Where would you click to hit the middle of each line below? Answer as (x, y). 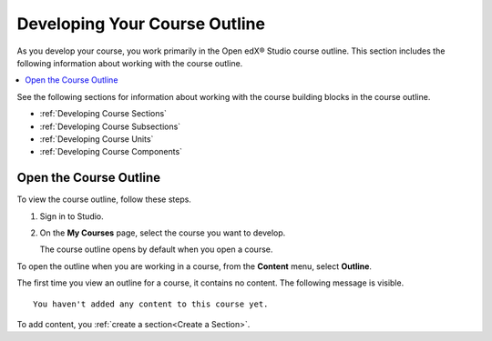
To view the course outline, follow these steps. (104, 199)
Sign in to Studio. (72, 216)
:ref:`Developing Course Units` (97, 139)
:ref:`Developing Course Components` (111, 152)
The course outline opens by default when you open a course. (156, 249)
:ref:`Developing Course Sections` (103, 114)
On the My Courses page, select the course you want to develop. (163, 233)
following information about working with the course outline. (130, 63)
